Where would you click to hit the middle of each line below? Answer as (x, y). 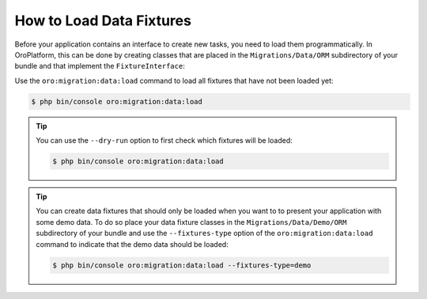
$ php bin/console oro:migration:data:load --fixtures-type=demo (182, 265)
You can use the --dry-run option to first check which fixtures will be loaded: (164, 140)
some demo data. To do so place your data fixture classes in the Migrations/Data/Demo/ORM (191, 222)
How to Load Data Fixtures (103, 21)
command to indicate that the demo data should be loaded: (132, 244)
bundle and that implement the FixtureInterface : (100, 66)
